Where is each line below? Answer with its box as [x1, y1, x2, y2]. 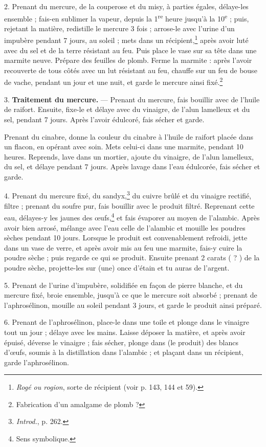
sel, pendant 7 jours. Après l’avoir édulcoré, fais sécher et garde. [4, 114, 205, 124]
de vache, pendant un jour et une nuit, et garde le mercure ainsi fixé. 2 [4, 75, 223, 87]
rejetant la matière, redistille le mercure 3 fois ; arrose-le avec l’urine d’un [4, 23, 235, 33]
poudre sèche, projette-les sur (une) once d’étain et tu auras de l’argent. [4, 262, 230, 273]
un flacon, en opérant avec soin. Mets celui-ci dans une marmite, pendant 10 [4, 141, 243, 152]
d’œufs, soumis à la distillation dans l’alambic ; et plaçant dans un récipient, [4, 347, 243, 357]
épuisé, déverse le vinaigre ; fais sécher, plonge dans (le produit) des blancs [4, 337, 239, 347]
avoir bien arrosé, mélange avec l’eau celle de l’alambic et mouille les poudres [4, 222, 246, 233]
